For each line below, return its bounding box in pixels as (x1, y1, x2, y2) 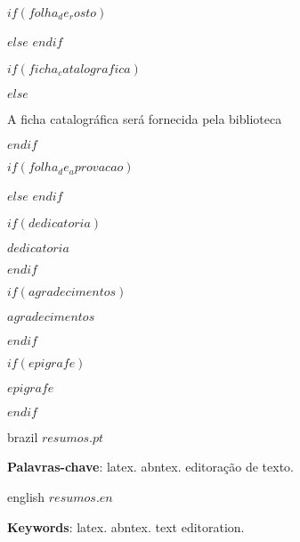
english (7, 487, 45, 505)
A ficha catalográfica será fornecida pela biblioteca (7, 109, 282, 127)
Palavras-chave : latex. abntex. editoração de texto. (7, 457, 294, 476)
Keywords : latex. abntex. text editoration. (7, 517, 245, 536)
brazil (7, 427, 38, 446)
